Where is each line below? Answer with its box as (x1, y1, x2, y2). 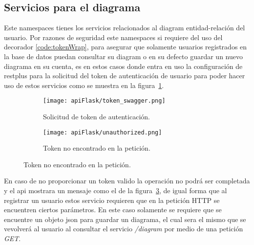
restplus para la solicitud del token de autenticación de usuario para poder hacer (4, 70, 245, 81)
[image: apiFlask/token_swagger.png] (43, 97, 166, 105)
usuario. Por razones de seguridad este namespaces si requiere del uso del (4, 32, 223, 42)
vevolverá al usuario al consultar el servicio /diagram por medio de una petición (4, 223, 243, 234)
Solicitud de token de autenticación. (43, 111, 150, 122)
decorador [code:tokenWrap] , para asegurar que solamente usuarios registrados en (4, 42, 247, 52)
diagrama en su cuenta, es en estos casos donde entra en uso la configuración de (4, 61, 243, 71)
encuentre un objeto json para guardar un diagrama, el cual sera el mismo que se (4, 214, 246, 224)
